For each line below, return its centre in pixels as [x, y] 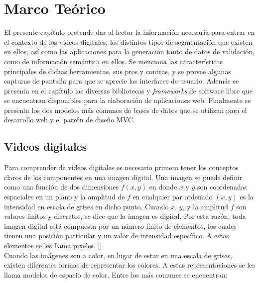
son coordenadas [222, 187]
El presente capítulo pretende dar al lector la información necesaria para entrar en [129, 32]
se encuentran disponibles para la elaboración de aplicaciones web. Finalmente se [128, 100]
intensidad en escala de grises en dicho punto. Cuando [86, 206]
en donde [163, 187]
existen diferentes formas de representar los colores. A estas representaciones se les [129, 265]
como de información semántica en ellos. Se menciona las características [114, 61]
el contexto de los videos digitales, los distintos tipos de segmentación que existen [128, 42]
